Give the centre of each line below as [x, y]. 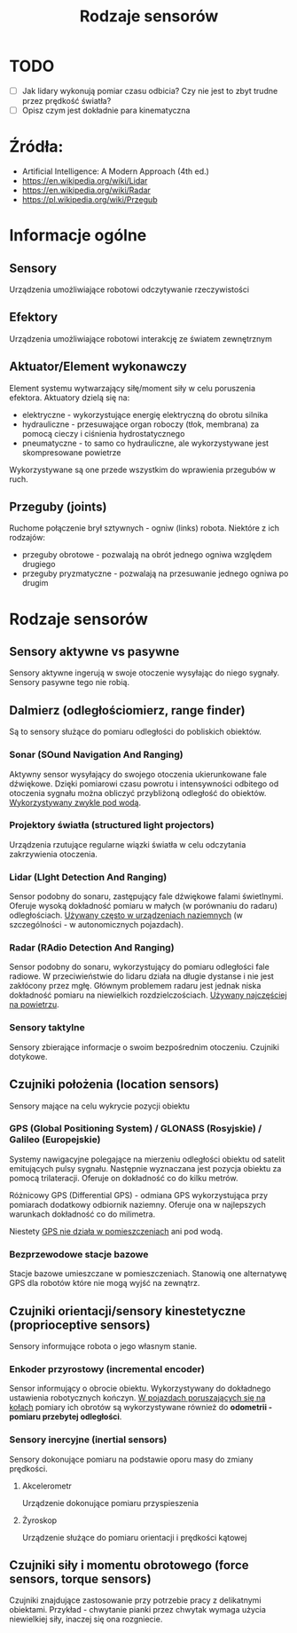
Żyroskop [39, 1520]
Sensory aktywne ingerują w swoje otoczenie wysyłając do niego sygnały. [145, 673]
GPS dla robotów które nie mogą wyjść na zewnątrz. [105, 1283]
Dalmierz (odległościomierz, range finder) [127, 710]
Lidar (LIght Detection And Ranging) [88, 877]
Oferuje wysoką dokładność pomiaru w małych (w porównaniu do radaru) [143, 906]
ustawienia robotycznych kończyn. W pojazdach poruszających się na [137, 1398]
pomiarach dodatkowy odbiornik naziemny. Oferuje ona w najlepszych [137, 1204]
